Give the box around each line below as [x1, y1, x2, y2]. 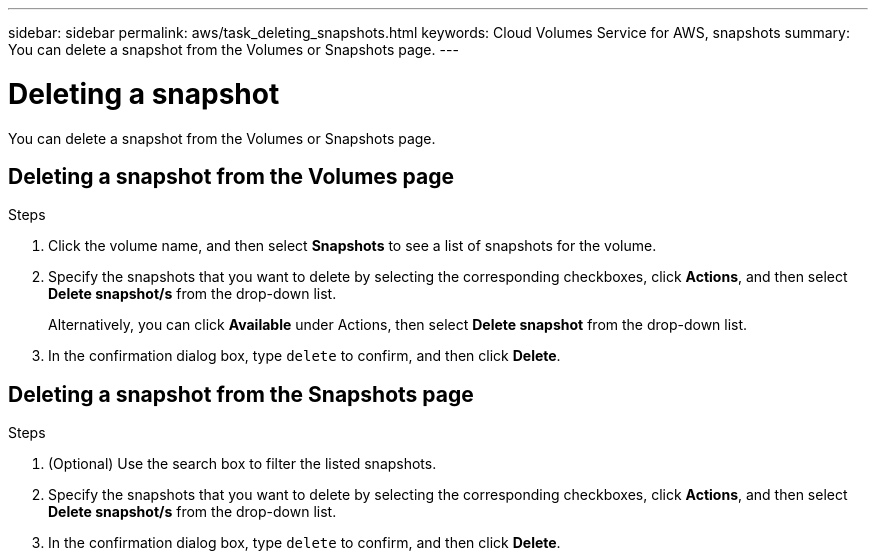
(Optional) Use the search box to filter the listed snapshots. [48, 455, 437, 473]
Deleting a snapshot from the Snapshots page [8, 381, 474, 407]
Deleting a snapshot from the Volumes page [8, 163, 454, 189]
